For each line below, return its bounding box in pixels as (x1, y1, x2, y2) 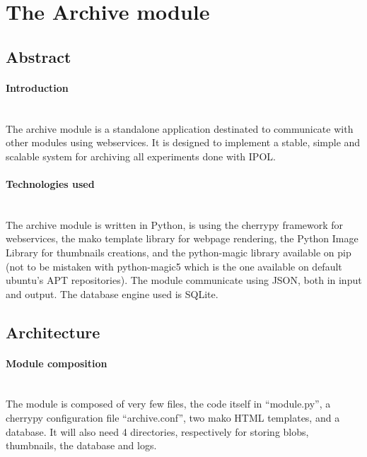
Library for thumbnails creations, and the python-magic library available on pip (6, 244, 351, 259)
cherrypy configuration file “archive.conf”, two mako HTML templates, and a (6, 410, 340, 425)
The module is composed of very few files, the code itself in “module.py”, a (6, 396, 331, 411)
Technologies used (6, 176, 95, 191)
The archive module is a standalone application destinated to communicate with (6, 121, 354, 136)
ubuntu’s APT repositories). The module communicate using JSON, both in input (6, 273, 362, 287)
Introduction (6, 80, 69, 95)
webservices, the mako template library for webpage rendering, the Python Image (6, 231, 359, 246)
